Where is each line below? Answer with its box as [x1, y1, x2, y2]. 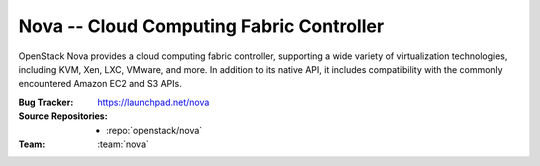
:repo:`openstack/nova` [106, 124, 203, 136]
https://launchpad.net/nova [97, 96, 210, 108]
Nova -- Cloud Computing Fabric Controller [18, 15, 385, 37]
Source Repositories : [18, 110, 109, 122]
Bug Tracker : [18, 96, 74, 108]
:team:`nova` [97, 138, 150, 150]
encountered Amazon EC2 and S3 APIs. [18, 78, 182, 90]
